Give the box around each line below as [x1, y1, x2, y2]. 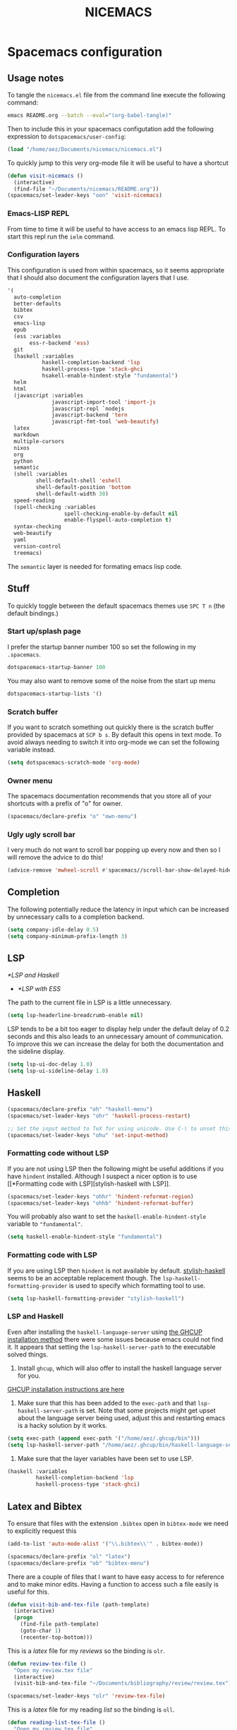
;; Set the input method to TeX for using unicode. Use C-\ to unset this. [7, 1125, 235, 1132]
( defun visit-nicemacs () [7, 172, 83, 179]
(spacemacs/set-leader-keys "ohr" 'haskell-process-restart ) [7, 1112, 191, 1119]
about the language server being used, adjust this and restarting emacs [17, 1413, 226, 1422]
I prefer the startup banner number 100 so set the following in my [7, 642, 196, 651]
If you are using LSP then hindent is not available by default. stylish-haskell [7, 1266, 226, 1275]
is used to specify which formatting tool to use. [68, 1281, 206, 1290]
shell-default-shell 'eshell [35, 477, 121, 484]
